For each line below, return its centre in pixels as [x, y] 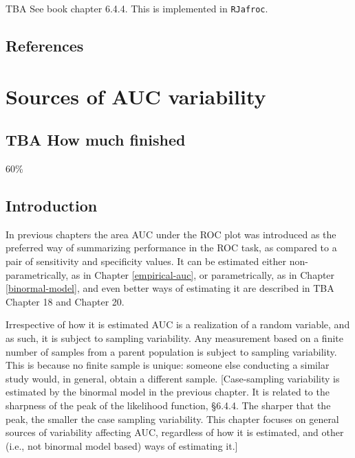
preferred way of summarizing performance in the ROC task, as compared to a [171, 248]
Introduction [52, 205]
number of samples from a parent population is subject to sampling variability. [171, 351]
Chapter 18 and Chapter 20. [65, 301]
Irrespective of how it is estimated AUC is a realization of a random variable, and [178, 324]
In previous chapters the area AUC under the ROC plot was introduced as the [171, 234]
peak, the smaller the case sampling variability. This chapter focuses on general [172, 419]
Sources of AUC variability [136, 96]
